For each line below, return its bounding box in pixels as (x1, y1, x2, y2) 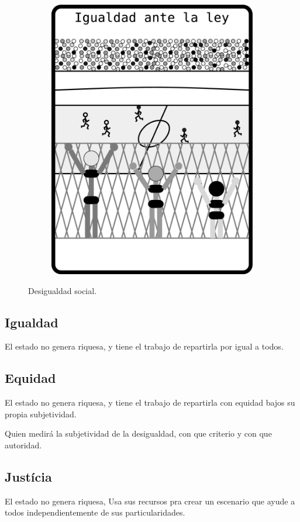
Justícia (5, 468, 52, 486)
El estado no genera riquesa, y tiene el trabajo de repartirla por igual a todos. (5, 340, 284, 352)
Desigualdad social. (28, 284, 97, 296)
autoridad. (5, 439, 42, 451)
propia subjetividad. (5, 407, 77, 420)
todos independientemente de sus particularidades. (5, 506, 185, 518)
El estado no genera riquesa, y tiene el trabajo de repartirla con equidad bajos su (5, 396, 295, 409)
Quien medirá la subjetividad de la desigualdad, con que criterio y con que (5, 427, 272, 440)
